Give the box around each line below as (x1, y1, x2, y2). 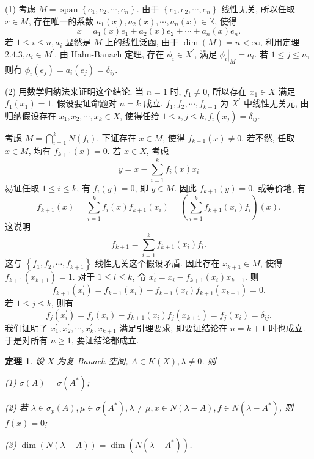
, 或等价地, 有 (252, 182, 306, 194)
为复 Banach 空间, (57, 354, 128, 367)
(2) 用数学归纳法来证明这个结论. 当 (5, 84, 144, 97)
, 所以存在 (207, 84, 247, 97)
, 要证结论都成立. (71, 334, 139, 347)
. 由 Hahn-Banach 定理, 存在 (54, 47, 164, 60)
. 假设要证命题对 (51, 97, 117, 109)
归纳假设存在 (5, 109, 56, 122)
